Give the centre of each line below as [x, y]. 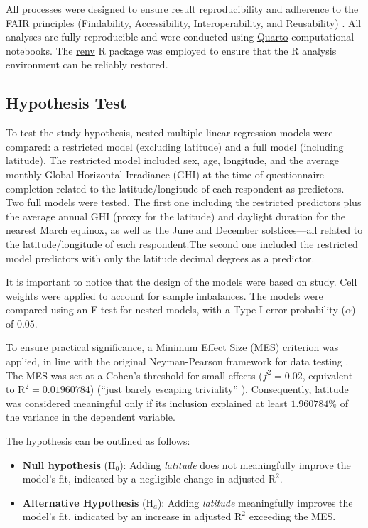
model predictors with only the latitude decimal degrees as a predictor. [160, 258]
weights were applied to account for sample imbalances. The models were [164, 295]
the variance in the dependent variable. [91, 417]
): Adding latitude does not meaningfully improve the [235, 464]
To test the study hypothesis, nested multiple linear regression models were [169, 133]
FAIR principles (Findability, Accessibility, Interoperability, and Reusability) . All [184, 22]
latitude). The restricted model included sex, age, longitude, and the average [172, 160]
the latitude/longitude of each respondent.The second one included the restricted [182, 243]
